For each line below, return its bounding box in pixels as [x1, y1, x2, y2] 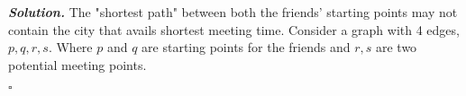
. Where [48, 38, 93, 57]
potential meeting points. [8, 55, 147, 74]
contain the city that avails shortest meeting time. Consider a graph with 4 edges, [8, 20, 460, 39]
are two [375, 38, 417, 57]
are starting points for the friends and [142, 38, 351, 57]
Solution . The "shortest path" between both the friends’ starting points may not [8, 3, 458, 21]
